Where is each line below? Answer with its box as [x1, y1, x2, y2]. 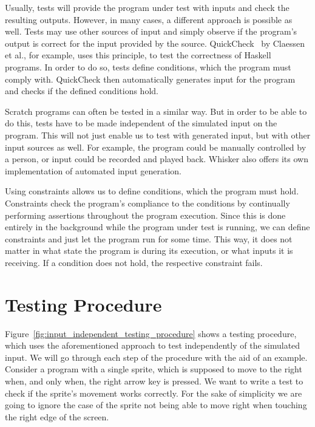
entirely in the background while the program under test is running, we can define [5, 220, 310, 233]
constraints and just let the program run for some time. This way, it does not [5, 232, 293, 245]
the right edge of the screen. [5, 410, 109, 423]
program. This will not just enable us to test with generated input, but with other [5, 128, 311, 141]
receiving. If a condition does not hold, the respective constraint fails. [5, 256, 263, 268]
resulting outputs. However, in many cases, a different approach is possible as [5, 13, 293, 26]
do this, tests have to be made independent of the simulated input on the [5, 117, 277, 129]
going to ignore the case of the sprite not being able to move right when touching [5, 398, 307, 411]
